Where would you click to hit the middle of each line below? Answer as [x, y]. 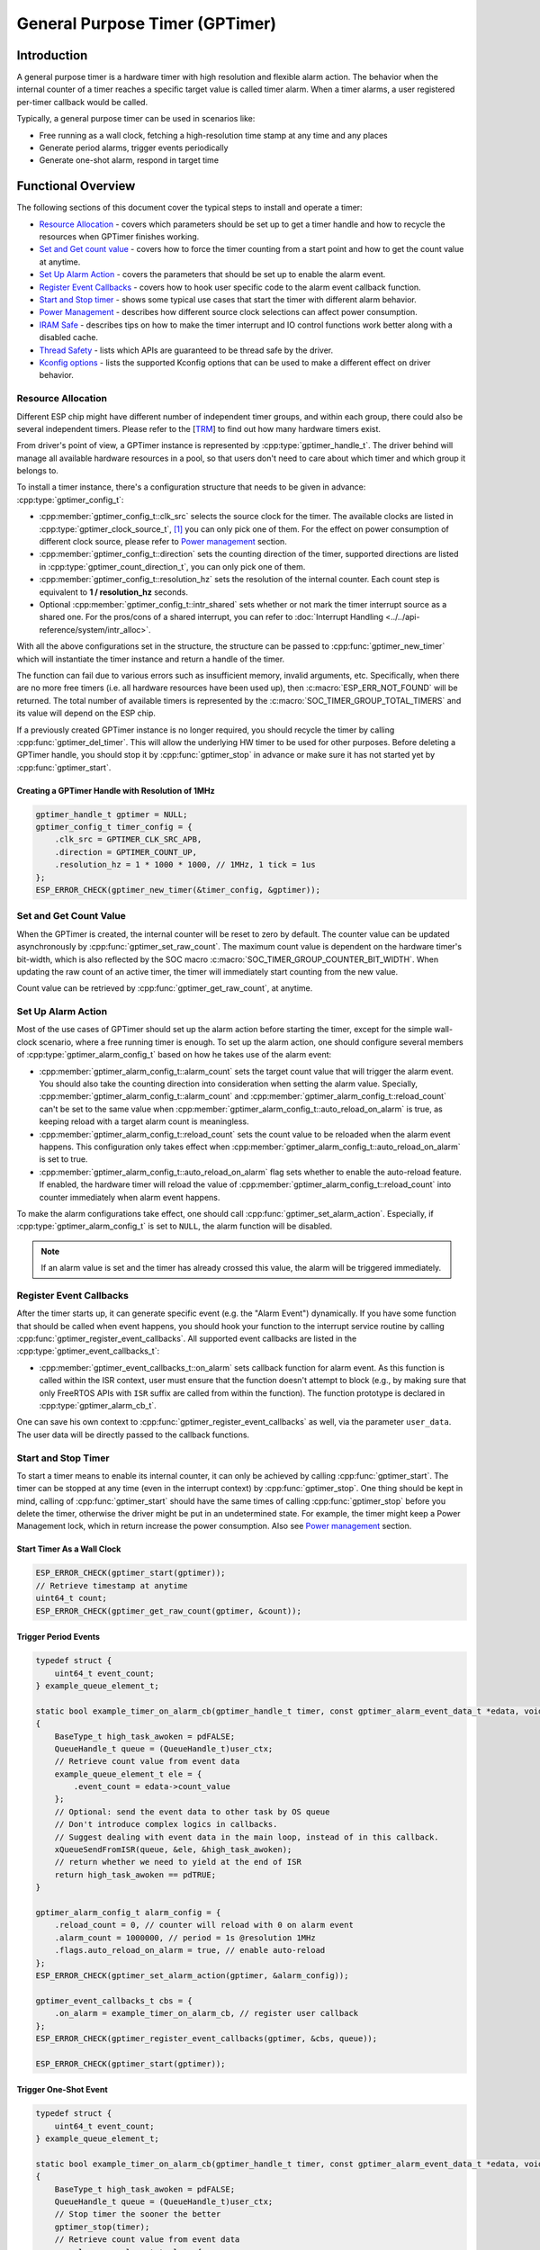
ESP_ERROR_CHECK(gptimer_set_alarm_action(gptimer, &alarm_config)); [192, 1975]
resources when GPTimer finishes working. [119, 237]
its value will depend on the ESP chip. [86, 713]
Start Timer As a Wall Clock [69, 1549]
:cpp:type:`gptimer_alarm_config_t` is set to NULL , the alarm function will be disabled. [175, 1226]
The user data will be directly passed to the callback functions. [133, 1435]
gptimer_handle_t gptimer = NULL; [112, 814]
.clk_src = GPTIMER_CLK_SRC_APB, [128, 840]
